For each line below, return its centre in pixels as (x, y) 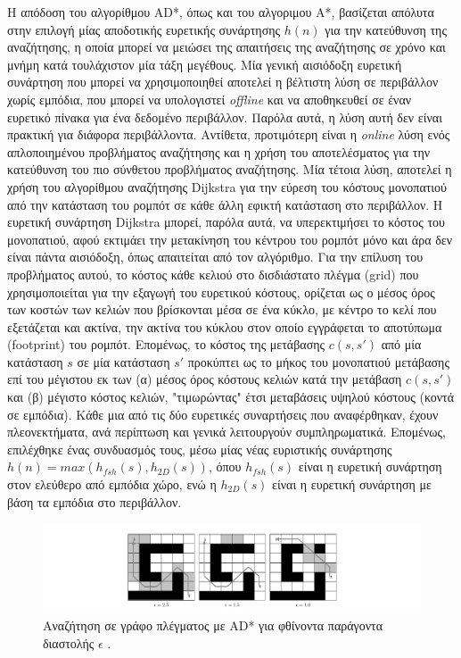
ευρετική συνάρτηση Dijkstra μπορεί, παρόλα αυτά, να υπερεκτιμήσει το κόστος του (226, 222)
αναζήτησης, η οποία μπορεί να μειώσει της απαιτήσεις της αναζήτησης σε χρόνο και (226, 47)
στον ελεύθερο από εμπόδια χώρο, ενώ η (112, 484)
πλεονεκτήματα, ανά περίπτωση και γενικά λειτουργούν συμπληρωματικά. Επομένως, (227, 432)
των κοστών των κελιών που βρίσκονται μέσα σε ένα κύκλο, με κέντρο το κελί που (222, 309)
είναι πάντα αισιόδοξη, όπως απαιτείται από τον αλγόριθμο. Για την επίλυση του (215, 257)
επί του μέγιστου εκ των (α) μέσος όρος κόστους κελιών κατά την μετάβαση (205, 379)
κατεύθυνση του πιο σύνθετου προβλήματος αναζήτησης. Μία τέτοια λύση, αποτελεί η (230, 169)
